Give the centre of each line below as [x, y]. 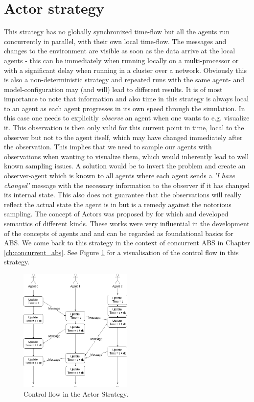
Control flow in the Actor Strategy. [76, 394]
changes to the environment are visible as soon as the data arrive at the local [120, 51]
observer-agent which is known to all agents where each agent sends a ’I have [120, 176]
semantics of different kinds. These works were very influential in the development [127, 223]
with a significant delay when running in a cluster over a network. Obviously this [125, 70]
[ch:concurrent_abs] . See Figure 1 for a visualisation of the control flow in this [121, 252]
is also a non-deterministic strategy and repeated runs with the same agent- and [124, 80]
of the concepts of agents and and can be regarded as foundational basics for [119, 233]
